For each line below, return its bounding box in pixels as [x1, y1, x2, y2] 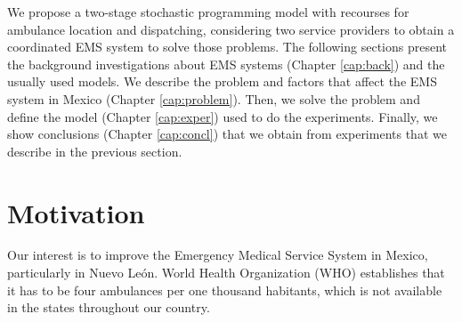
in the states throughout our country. [7, 298, 210, 317]
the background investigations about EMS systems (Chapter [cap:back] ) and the [7, 54, 445, 73]
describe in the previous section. [7, 141, 182, 160]
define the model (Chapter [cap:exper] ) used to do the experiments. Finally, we [7, 107, 438, 125]
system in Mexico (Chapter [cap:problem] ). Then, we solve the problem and [7, 89, 420, 108]
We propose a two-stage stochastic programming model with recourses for [7, 3, 409, 20]
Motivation [7, 194, 145, 230]
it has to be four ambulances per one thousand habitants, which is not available [7, 280, 442, 299]
